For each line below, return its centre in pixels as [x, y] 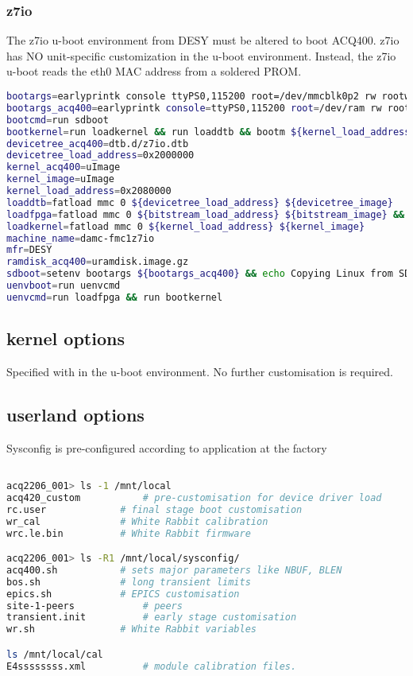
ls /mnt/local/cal [55, 654]
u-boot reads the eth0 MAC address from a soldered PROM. [154, 71]
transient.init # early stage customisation [152, 618]
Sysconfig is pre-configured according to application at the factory [167, 447]
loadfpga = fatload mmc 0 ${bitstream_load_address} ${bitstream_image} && [206, 214]
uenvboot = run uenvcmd [64, 286]
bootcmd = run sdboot [58, 120]
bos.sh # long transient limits [129, 582]
